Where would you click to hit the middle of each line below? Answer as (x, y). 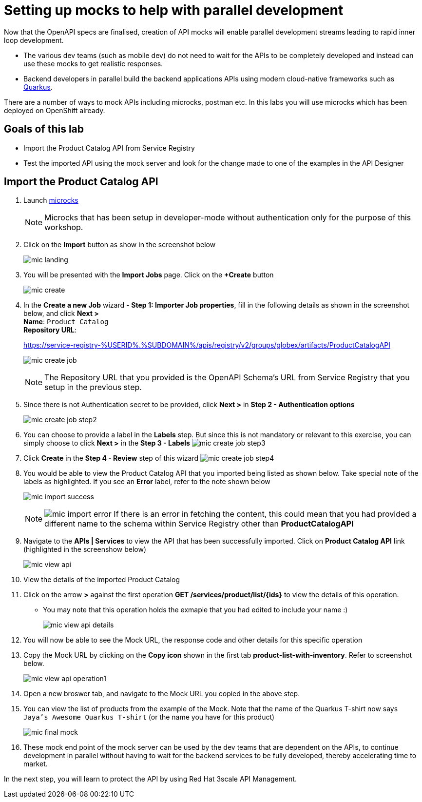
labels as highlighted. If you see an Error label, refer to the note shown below (147, 482)
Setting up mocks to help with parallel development (174, 10)
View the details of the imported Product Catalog (102, 580)
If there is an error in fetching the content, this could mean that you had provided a (265, 514)
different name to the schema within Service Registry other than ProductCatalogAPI (199, 524)
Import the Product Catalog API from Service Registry (109, 148)
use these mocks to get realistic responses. (93, 63)
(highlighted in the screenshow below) (85, 549)
